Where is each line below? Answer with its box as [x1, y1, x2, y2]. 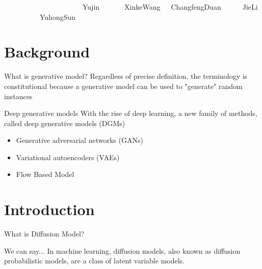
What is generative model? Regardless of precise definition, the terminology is [4, 71, 248, 81]
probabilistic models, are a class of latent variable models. [4, 255, 185, 266]
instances [4, 91, 33, 101]
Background [4, 41, 90, 62]
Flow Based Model [16, 169, 74, 180]
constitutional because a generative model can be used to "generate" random [4, 80, 243, 91]
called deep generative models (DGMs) [4, 117, 125, 128]
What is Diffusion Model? [4, 228, 85, 239]
